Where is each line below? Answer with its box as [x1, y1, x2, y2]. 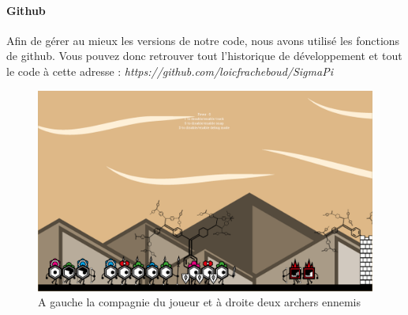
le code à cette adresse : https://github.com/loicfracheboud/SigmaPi [6, 62, 333, 79]
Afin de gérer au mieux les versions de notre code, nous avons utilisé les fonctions [6, 32, 400, 48]
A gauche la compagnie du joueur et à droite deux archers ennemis [38, 294, 361, 310]
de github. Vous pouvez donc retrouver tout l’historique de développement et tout [6, 47, 402, 64]
